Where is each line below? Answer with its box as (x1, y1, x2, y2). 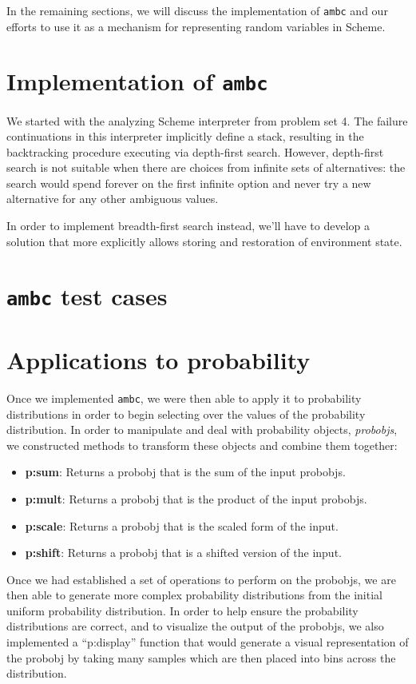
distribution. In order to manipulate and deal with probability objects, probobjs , (6, 421, 398, 438)
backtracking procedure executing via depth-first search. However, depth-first (6, 143, 384, 160)
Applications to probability (6, 343, 311, 376)
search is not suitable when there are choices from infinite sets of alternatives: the (6, 159, 406, 176)
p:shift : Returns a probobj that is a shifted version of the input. (25, 544, 342, 561)
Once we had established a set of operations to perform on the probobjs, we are (6, 571, 396, 587)
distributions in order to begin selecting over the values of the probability (6, 405, 366, 422)
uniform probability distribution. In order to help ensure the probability (6, 602, 359, 618)
